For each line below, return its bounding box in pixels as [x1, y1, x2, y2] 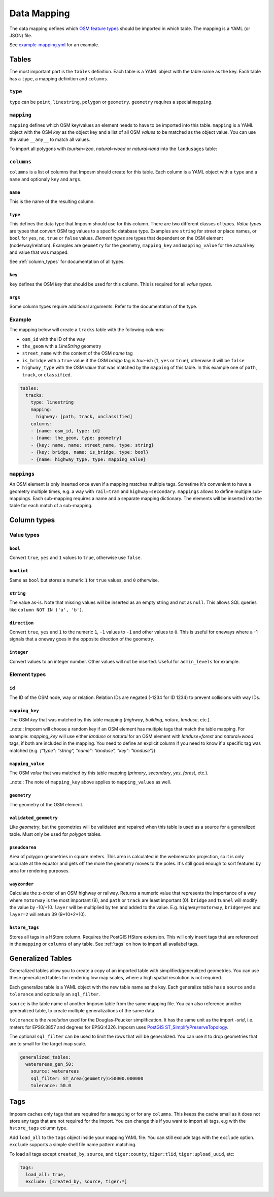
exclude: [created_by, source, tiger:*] [25, 1179, 127, 1185]
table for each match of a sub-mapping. [9, 503, 93, 509]
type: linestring [30, 399, 74, 405]
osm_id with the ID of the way [22, 336, 86, 342]
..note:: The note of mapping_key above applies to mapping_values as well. [9, 779, 172, 785]
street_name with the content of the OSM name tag [22, 350, 133, 356]
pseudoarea [9, 844, 37, 850]
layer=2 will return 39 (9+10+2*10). [9, 911, 86, 918]
